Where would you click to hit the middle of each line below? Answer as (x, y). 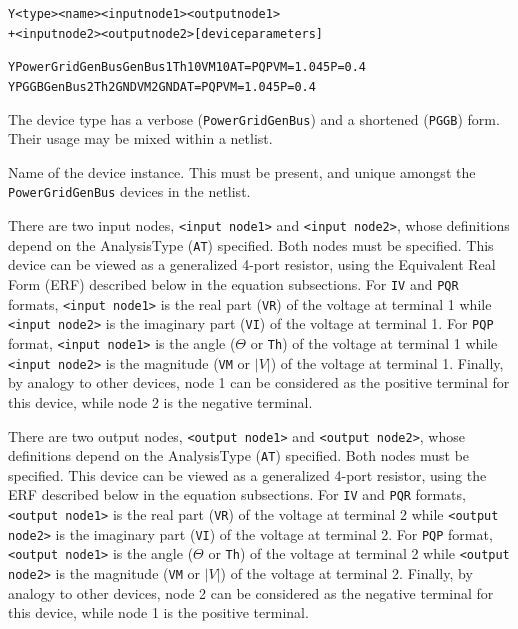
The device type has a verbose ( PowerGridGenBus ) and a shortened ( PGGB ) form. (254, 118)
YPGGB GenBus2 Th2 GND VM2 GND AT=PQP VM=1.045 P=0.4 (162, 86)
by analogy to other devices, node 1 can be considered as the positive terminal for (259, 382)
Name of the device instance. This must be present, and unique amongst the (242, 171)
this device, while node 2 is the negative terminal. (160, 401)
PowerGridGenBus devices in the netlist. (129, 191)
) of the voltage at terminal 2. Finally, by (346, 573)
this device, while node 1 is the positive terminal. (158, 612)
